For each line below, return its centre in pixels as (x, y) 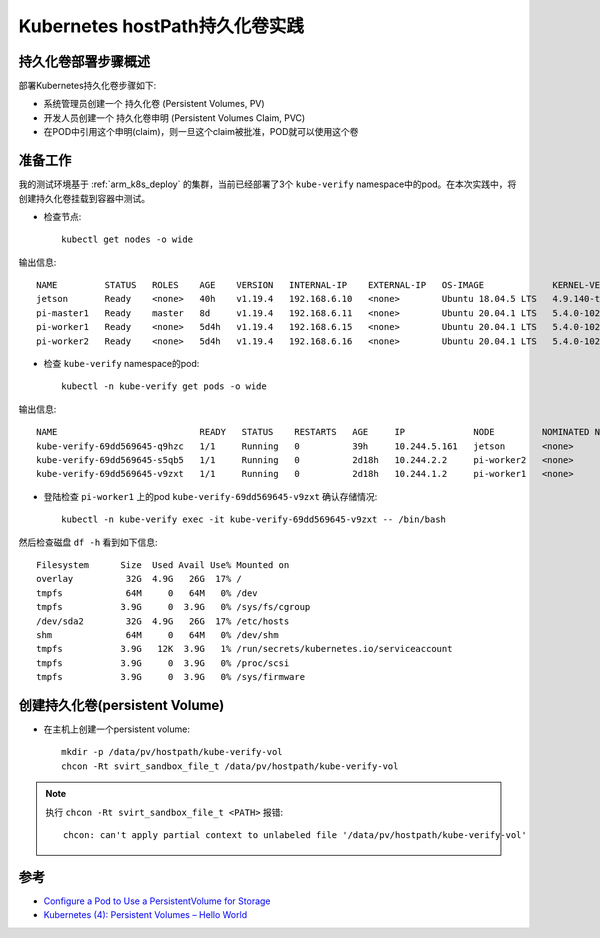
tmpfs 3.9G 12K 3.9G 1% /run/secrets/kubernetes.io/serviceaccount (244, 649)
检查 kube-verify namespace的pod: (121, 364)
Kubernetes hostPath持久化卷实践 (161, 26)
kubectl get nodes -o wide (127, 239)
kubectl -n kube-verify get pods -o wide (164, 386)
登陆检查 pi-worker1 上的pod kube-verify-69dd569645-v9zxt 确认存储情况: (210, 496)
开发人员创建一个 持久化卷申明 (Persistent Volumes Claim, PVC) (174, 117)
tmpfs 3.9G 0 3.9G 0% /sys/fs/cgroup (173, 607)
